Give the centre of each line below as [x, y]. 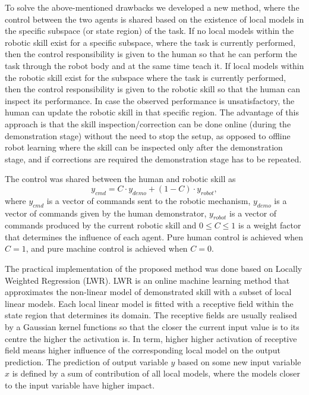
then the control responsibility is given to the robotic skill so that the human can [153, 89]
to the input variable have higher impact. [80, 385]
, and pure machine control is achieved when [107, 248]
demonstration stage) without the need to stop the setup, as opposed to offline [148, 135]
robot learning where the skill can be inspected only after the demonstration [144, 147]
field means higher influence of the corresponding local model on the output [143, 350]
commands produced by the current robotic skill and [101, 225]
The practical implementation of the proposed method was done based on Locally [154, 269]
